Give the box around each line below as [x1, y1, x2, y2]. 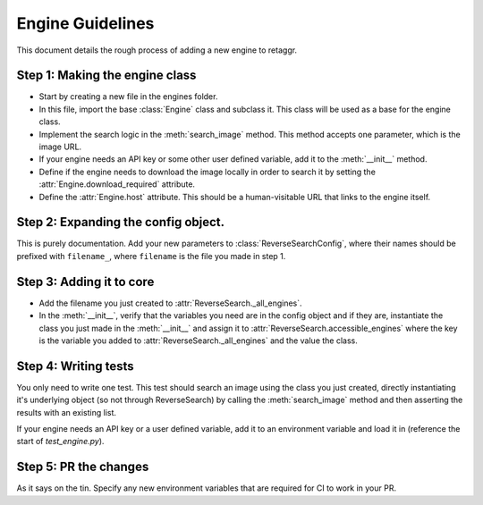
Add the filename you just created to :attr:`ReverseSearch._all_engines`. [38, 298, 303, 308]
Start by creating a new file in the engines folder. [38, 91, 218, 102]
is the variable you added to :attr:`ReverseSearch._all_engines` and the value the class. [38, 335, 358, 346]
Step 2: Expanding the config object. [16, 215, 225, 230]
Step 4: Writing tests [16, 358, 134, 374]
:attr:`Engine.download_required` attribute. [38, 179, 196, 189]
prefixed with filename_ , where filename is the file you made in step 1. [16, 250, 286, 261]
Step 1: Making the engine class [16, 68, 197, 83]
